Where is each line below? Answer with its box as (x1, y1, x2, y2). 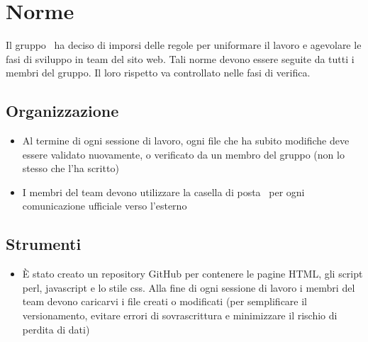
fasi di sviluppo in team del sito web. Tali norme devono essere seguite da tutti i (6, 51, 355, 66)
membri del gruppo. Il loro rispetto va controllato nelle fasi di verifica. (6, 65, 311, 80)
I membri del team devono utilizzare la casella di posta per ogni (22, 184, 305, 199)
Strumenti (6, 233, 82, 255)
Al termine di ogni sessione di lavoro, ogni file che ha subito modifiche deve (22, 133, 350, 148)
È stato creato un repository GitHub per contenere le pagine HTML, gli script (22, 266, 363, 281)
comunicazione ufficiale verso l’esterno (22, 198, 187, 213)
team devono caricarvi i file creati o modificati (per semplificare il (22, 294, 307, 309)
